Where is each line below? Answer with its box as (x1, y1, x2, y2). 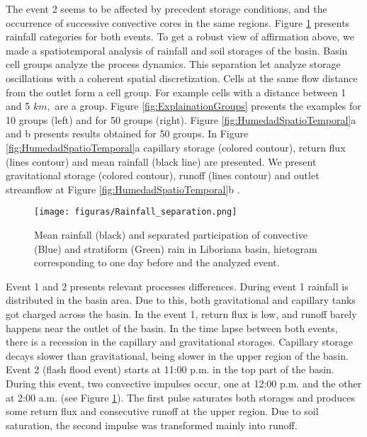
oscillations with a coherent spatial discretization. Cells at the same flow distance (6, 70, 358, 85)
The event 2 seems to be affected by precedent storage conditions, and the (6, 1, 327, 16)
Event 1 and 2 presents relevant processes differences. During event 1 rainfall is (6, 278, 349, 293)
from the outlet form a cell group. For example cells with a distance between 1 (6, 84, 346, 99)
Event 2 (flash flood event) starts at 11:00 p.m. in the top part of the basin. (6, 362, 334, 377)
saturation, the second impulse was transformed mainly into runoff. (6, 417, 298, 432)
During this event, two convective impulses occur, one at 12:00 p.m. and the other (6, 375, 362, 390)
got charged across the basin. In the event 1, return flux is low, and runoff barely (6, 306, 357, 321)
